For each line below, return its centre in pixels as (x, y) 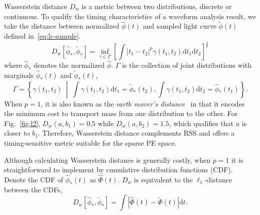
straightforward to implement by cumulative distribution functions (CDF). (118, 170)
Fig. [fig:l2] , (22, 123)
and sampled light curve (180, 26)
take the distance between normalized (62, 26)
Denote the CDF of (34, 179)
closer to (17, 133)
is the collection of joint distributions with (187, 65)
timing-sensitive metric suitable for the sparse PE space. (90, 142)
